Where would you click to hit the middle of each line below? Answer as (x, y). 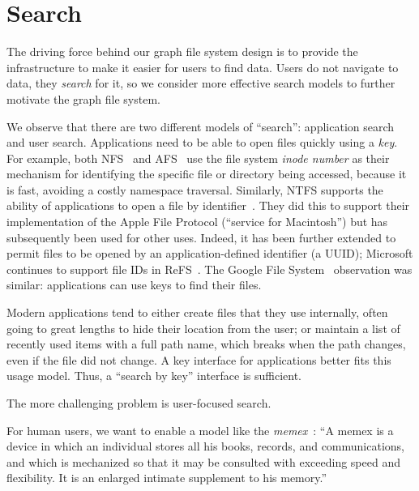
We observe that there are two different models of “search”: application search (201, 126)
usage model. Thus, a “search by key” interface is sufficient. (154, 376)
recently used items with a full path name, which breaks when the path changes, (206, 344)
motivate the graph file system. (83, 98)
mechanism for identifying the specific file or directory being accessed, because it (207, 174)
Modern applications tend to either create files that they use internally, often (197, 312)
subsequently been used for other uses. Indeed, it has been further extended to (201, 237)
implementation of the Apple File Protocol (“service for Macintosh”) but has (197, 222)
